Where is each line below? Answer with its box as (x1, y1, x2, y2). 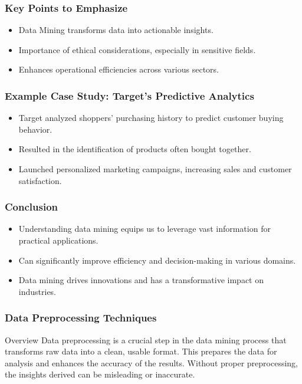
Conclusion (5, 199, 58, 214)
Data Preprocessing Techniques (5, 310, 157, 325)
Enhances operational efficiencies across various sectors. (18, 63, 219, 76)
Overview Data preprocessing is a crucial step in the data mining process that (5, 333, 287, 346)
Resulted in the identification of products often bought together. (18, 143, 251, 155)
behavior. (18, 123, 52, 135)
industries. (18, 285, 57, 297)
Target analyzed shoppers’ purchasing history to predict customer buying (18, 111, 284, 124)
